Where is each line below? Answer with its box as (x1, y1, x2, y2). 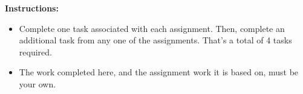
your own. (19, 77, 56, 90)
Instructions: (5, 2, 59, 14)
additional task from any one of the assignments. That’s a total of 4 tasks (19, 34, 292, 46)
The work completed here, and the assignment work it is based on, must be (19, 66, 299, 78)
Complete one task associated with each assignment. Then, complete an (19, 22, 285, 34)
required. (19, 45, 52, 58)
